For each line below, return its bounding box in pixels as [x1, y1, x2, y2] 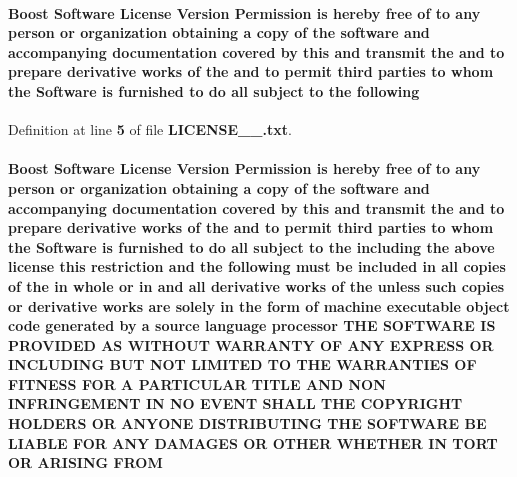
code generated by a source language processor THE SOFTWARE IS [8, 315, 496, 336]
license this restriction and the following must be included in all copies [8, 256, 506, 277]
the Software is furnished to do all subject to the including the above [8, 236, 495, 257]
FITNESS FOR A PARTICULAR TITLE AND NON [8, 373, 386, 394]
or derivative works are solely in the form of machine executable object [8, 295, 510, 316]
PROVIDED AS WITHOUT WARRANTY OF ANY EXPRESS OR [8, 334, 494, 355]
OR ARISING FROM [8, 452, 163, 473]
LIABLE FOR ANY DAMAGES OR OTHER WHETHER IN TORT [8, 432, 498, 453]
